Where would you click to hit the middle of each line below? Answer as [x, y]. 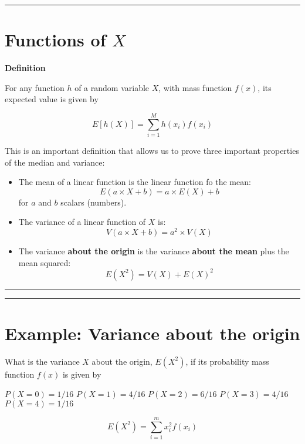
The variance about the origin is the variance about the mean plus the [154, 251]
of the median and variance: [55, 162]
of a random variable [112, 87]
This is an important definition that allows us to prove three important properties [152, 151]
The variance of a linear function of [82, 222]
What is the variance [42, 361]
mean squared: [45, 262]
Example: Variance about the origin [152, 333]
